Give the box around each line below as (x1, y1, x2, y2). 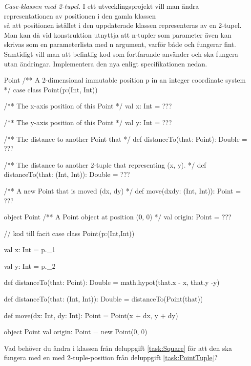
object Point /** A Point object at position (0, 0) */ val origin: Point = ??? (4, 212, 231, 222)
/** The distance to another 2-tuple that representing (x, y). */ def (4, 159, 207, 170)
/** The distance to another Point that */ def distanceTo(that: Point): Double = (4, 133, 248, 144)
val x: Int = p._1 (4, 244, 56, 255)
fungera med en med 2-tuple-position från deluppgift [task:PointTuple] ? (4, 352, 218, 363)
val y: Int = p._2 (4, 260, 56, 271)
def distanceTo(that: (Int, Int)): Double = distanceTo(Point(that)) (4, 294, 203, 304)
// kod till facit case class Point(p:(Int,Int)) (4, 228, 135, 238)
